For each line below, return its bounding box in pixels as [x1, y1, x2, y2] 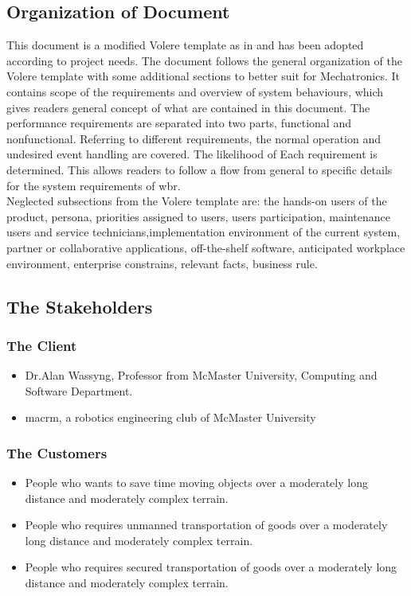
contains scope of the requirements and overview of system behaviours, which [6, 83, 384, 99]
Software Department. [25, 382, 133, 399]
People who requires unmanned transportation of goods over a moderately [25, 516, 388, 533]
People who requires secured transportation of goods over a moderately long [25, 559, 397, 575]
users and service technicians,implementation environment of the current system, [6, 224, 401, 240]
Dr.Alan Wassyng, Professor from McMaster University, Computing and [25, 367, 378, 384]
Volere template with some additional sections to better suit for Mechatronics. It [6, 68, 401, 84]
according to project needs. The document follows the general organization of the [6, 52, 402, 68]
